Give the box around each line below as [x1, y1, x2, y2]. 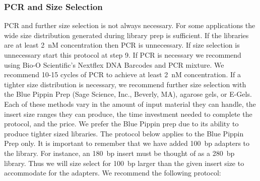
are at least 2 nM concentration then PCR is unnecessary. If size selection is [4, 40, 240, 50]
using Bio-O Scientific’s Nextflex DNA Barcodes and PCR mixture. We [4, 59, 224, 70]
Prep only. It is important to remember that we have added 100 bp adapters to [4, 138, 250, 148]
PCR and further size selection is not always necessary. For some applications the [4, 20, 255, 31]
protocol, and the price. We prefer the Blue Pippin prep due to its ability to [4, 118, 239, 129]
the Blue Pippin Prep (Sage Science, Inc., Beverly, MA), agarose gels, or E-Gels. [4, 89, 252, 99]
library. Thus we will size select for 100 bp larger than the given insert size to [4, 157, 244, 168]
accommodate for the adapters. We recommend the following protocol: [4, 167, 221, 178]
